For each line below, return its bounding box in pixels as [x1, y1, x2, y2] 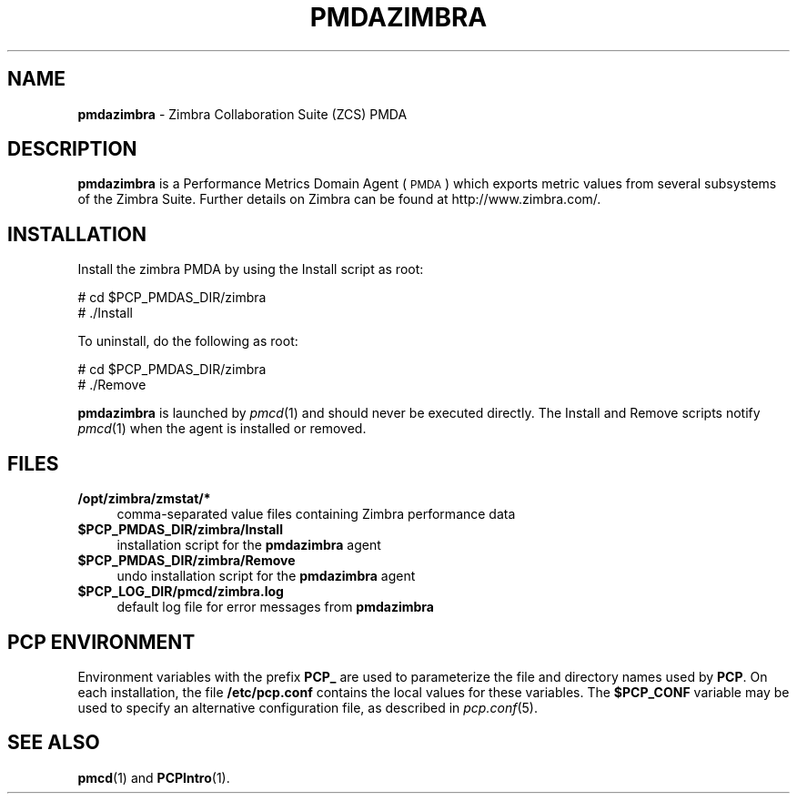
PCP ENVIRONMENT [7, 630, 196, 654]
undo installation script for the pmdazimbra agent [116, 568, 416, 584]
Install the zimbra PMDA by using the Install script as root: [77, 261, 424, 278]
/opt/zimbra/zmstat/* [77, 491, 211, 507]
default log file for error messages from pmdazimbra [116, 599, 434, 615]
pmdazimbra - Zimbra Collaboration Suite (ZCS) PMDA [77, 106, 408, 122]
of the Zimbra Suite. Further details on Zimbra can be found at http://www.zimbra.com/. [77, 191, 601, 208]
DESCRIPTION [7, 137, 137, 161]
